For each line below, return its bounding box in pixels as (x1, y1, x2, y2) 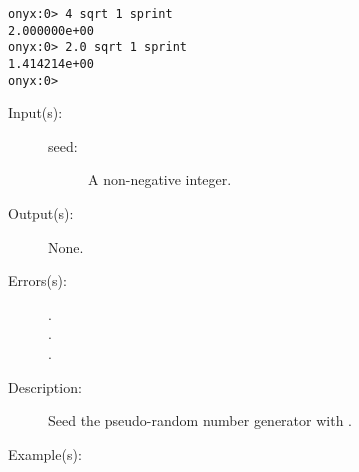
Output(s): (8, 203, 74, 224)
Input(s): (8, 102, 63, 123)
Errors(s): (8, 270, 67, 291)
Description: (8, 376, 82, 397)
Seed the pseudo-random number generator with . (48, 410, 352, 431)
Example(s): (8, 443, 82, 464)
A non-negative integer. (88, 169, 232, 190)
